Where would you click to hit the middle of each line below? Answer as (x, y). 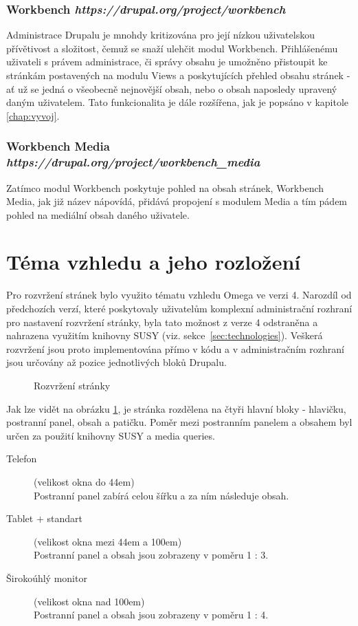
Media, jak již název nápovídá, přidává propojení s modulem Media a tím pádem (177, 201)
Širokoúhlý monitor (47, 578)
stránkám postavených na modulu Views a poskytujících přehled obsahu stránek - (178, 75)
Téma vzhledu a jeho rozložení (154, 262)
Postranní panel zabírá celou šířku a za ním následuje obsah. (161, 495)
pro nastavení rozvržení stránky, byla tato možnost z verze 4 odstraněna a (162, 322)
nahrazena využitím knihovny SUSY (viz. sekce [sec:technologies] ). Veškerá (165, 335)
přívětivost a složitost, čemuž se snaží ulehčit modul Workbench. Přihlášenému (172, 48)
